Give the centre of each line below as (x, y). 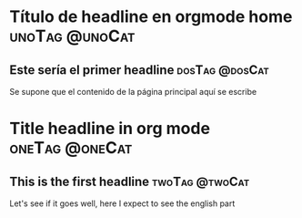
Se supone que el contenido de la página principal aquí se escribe (133, 92)
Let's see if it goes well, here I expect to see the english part (122, 203)
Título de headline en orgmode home (151, 17)
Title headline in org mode (110, 129)
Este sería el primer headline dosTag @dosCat (140, 70)
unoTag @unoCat (72, 36)
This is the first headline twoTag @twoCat (130, 181)
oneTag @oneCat (71, 148)
